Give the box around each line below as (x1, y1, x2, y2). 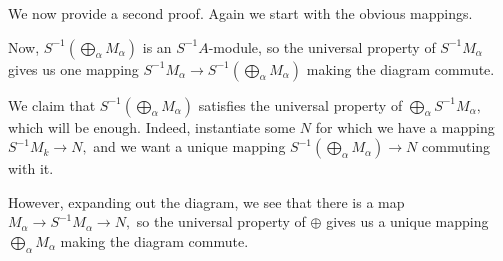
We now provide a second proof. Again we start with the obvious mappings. (8, 3, 473, 23)
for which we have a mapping (315, 116, 495, 137)
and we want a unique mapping (93, 136, 286, 157)
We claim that (8, 94, 96, 115)
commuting (422, 136, 491, 157)
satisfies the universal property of (198, 94, 403, 115)
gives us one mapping (8, 58, 139, 79)
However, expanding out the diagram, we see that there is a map (8, 191, 405, 212)
